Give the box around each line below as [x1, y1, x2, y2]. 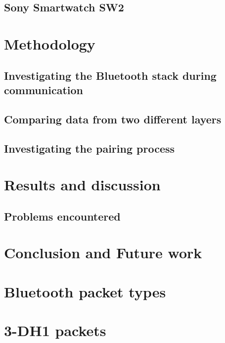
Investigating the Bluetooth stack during [4, 67, 217, 83]
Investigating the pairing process [4, 140, 175, 156]
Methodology [4, 33, 95, 54]
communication [4, 82, 83, 97]
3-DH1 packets [4, 320, 106, 340]
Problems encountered [4, 208, 121, 224]
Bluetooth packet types [4, 281, 166, 301]
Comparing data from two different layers [4, 111, 222, 126]
